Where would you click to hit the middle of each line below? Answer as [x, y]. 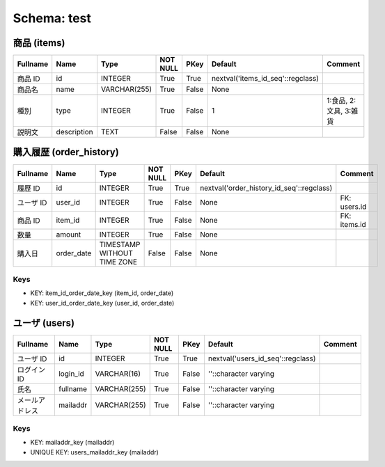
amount [69, 235]
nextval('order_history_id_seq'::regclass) [266, 188]
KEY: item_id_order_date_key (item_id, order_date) [102, 293]
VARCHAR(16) [118, 374]
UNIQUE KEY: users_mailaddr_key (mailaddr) [95, 452]
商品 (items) [39, 43]
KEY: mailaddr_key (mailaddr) [72, 443]
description [74, 132]
